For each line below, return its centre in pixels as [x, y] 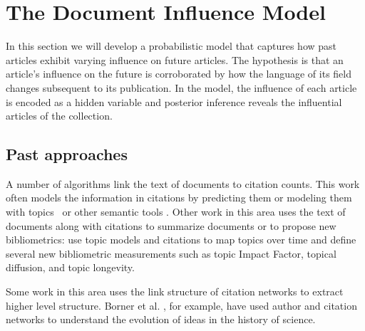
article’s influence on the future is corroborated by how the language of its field [179, 74]
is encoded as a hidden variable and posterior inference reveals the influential [174, 101]
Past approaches [67, 154]
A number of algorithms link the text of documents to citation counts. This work [183, 183]
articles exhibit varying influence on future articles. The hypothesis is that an [175, 59]
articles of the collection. [59, 116]
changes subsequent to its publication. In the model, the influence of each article [181, 87]
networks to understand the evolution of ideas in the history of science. [161, 319]
